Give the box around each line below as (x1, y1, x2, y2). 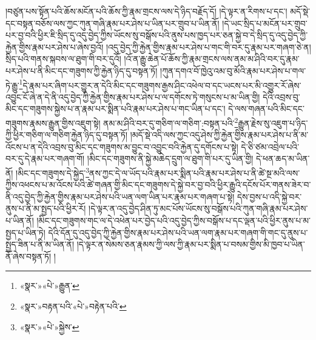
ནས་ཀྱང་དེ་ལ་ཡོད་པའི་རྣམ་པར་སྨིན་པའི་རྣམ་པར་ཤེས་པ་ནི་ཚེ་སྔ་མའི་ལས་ (89, 166, 300, 179)
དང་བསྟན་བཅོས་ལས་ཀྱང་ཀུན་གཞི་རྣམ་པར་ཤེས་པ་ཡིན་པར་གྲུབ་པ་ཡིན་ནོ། (5, 16, 220, 29)
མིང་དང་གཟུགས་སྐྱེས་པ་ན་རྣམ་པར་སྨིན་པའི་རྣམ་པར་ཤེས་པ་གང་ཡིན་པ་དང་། (5, 102, 226, 115)
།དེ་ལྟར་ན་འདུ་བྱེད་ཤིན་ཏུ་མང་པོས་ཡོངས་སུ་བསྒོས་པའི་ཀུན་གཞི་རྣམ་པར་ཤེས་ (89, 202, 308, 215)
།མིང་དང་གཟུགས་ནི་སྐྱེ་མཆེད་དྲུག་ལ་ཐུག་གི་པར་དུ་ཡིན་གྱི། (87, 152, 254, 165)
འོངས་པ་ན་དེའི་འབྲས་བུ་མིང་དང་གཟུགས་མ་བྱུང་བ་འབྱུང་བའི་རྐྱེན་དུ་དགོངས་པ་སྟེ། (5, 140, 238, 153)
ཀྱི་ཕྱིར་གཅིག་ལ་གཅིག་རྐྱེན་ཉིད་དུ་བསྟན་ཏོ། (5, 128, 128, 141)
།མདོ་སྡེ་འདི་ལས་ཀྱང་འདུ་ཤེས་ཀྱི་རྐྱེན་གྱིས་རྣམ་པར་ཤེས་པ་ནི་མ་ (130, 128, 309, 141)
